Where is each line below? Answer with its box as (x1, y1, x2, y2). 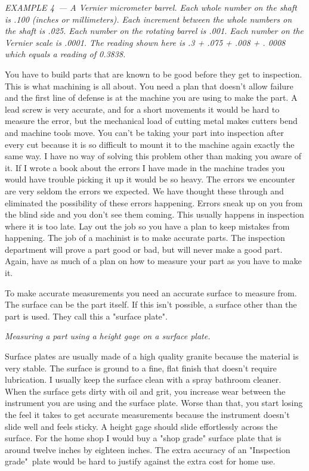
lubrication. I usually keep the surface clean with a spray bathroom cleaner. (5, 373, 282, 386)
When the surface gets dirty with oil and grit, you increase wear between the (5, 385, 286, 397)
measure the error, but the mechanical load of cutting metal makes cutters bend (5, 114, 298, 127)
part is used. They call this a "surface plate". (5, 309, 168, 322)
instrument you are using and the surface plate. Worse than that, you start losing (5, 396, 303, 409)
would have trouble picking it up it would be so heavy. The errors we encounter (5, 173, 295, 185)
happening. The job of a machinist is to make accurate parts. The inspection (5, 231, 285, 244)
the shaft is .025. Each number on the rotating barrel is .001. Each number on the (5, 24, 304, 37)
